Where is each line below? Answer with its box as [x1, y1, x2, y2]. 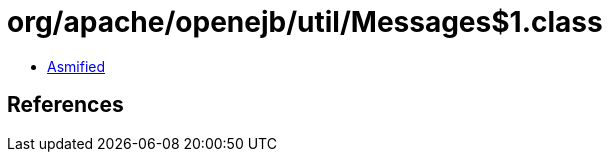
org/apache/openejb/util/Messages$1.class [7, 5, 603, 39]
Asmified [47, 57, 106, 75]
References [7, 92, 124, 118]
